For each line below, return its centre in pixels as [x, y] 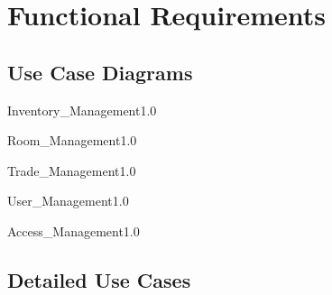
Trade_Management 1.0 [72, 170]
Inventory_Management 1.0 [82, 110]
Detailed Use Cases [99, 279]
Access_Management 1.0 [74, 230]
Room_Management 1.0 [72, 140]
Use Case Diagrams [100, 72]
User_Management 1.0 [68, 201]
